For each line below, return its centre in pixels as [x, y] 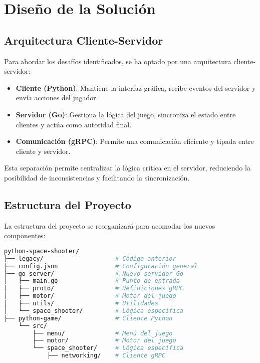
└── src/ [33, 326]
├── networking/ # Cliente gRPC [106, 356]
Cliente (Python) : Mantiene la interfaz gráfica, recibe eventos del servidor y [136, 87]
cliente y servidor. [43, 151]
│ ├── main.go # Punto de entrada [92, 281]
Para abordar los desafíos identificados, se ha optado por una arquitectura [118, 61]
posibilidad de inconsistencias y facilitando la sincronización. [97, 177]
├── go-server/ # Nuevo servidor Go [94, 274]
